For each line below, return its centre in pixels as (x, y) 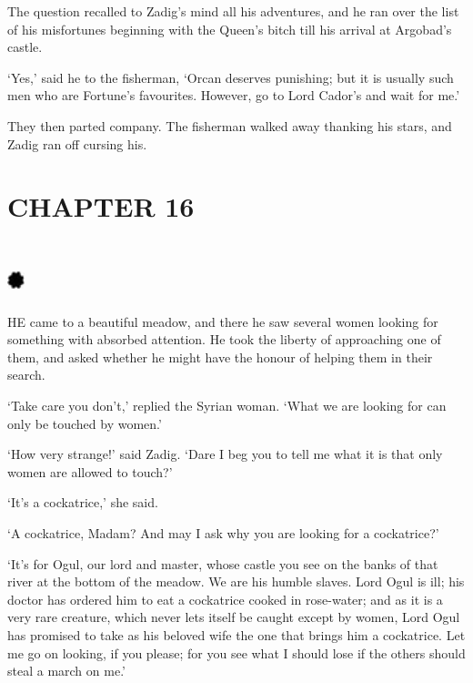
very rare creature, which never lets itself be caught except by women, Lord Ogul (234, 617)
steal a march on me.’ (66, 671)
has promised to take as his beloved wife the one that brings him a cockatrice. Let (236, 634)
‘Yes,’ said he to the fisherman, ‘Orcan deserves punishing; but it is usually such (231, 77)
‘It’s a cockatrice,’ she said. (83, 502)
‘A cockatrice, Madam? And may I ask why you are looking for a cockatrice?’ (223, 533)
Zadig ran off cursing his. (77, 143)
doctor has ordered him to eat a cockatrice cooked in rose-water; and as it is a (225, 599)
